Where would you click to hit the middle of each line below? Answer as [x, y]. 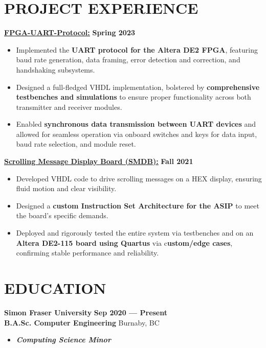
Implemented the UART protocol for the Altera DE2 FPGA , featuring [137, 49]
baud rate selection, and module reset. [76, 144]
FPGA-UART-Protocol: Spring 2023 [70, 32]
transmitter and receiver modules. [69, 107]
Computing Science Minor [63, 340]
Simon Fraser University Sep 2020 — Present [86, 312]
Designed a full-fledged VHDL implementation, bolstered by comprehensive [138, 87]
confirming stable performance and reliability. [87, 253]
